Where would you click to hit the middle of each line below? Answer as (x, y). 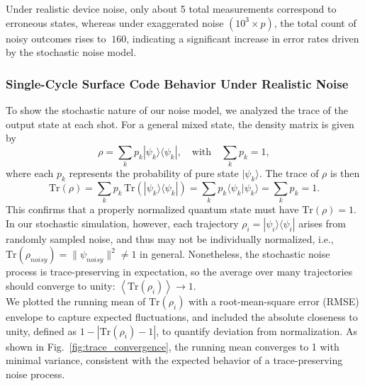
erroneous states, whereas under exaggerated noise (115, 22)
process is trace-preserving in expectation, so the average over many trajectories (179, 272)
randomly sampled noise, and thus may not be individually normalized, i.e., (170, 238)
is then (345, 173)
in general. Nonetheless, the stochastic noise (235, 254)
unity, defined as (41, 330)
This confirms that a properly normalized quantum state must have (152, 209)
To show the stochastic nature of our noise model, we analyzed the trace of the (177, 110)
